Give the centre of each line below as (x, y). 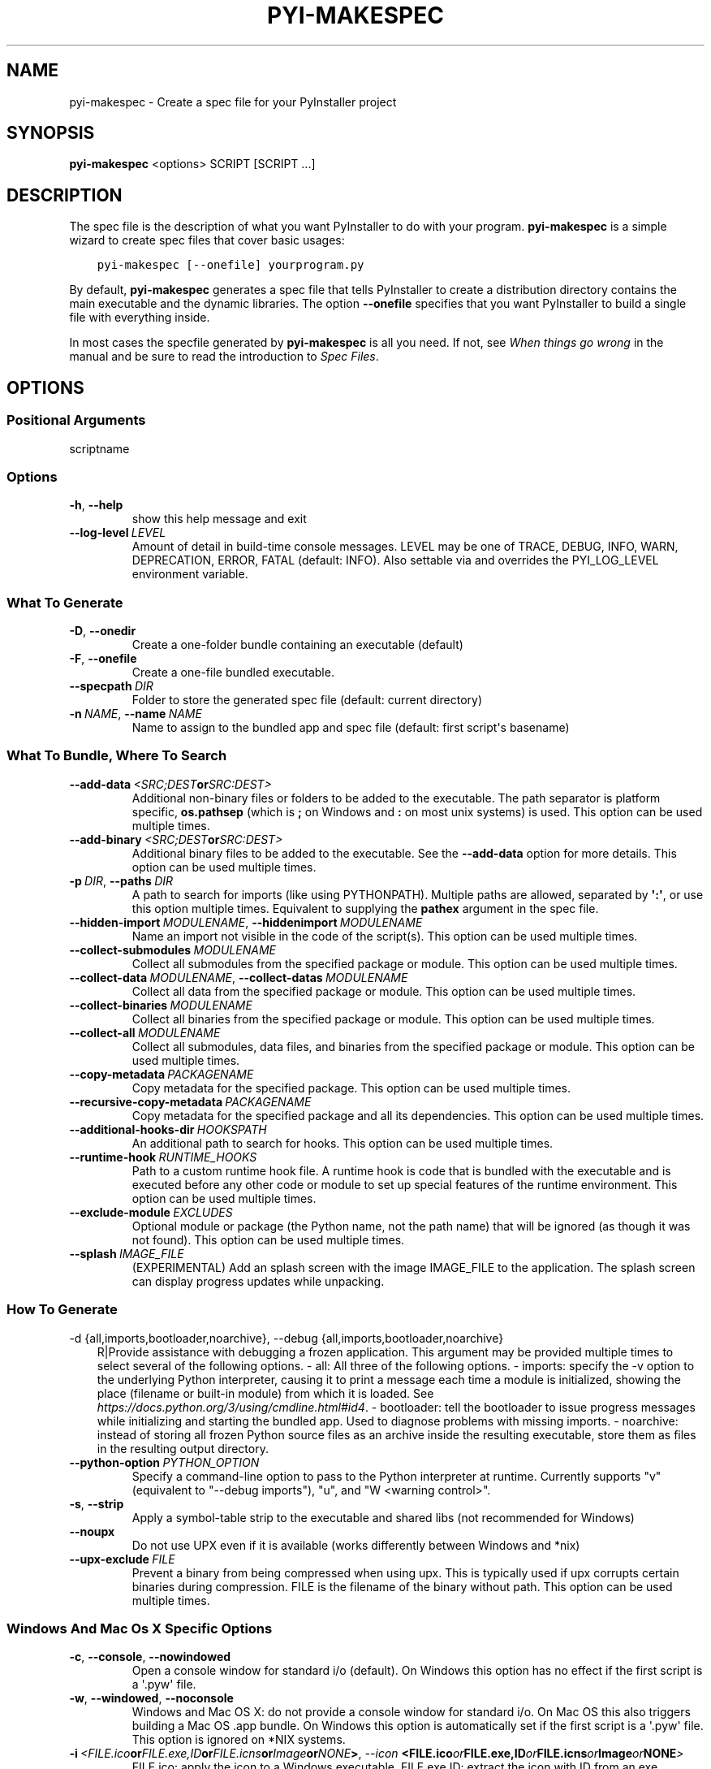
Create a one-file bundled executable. (233, 672)
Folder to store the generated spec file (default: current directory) (307, 700)
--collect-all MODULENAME (145, 1032)
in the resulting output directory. (183, 1448)
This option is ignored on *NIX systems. (239, 1740)
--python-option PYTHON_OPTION (164, 1462)
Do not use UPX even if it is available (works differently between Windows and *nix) (356, 1545)
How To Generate (62, 1310)
